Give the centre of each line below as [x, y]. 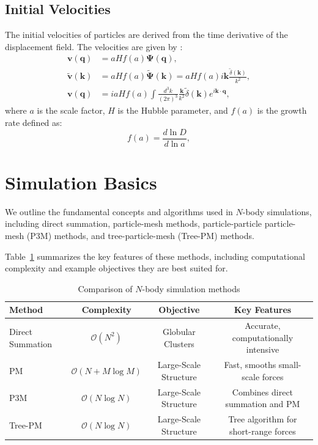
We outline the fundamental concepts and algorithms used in [119, 211]
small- [290, 365]
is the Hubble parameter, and [173, 110]
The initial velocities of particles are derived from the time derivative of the [146, 35]
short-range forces [263, 431]
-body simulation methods [191, 288]
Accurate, [263, 325]
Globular [179, 331]
